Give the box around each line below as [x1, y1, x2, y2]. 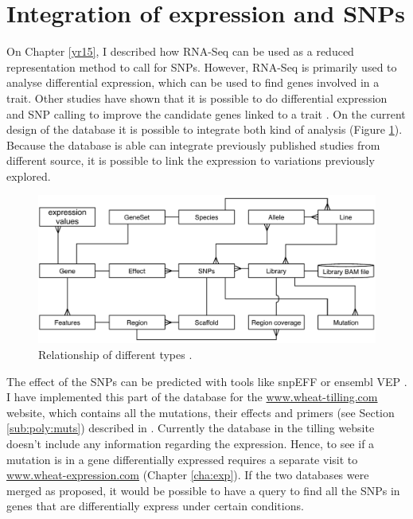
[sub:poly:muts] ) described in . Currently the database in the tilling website [6, 419, 375, 436]
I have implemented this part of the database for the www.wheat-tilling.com [6, 388, 378, 405]
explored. [6, 167, 51, 184]
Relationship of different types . [38, 345, 193, 362]
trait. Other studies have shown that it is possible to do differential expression [6, 89, 388, 106]
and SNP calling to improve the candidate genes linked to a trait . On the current [6, 105, 406, 122]
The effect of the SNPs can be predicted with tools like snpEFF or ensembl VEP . [6, 373, 407, 389]
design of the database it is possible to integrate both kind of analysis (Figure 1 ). [6, 121, 403, 138]
